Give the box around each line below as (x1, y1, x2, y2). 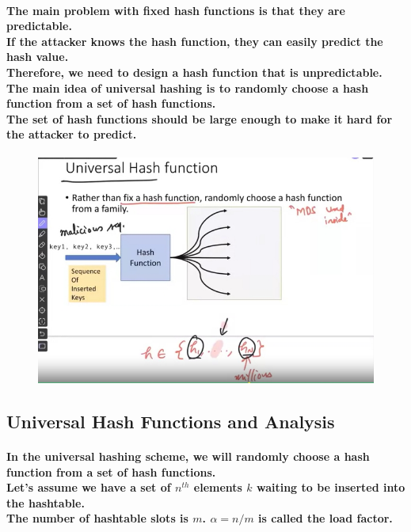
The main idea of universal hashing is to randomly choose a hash (6, 79, 369, 96)
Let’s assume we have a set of (6, 479, 171, 496)
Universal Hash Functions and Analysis (6, 409, 335, 434)
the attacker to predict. (6, 126, 137, 142)
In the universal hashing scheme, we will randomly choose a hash (6, 448, 370, 465)
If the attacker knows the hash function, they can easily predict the (6, 32, 383, 49)
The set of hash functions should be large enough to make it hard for (6, 110, 393, 127)
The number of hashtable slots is (6, 510, 188, 526)
